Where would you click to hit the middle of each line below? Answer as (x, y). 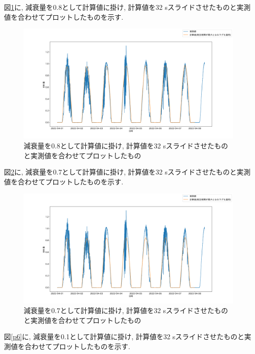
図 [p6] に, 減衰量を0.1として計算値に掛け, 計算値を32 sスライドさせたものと (124, 336)
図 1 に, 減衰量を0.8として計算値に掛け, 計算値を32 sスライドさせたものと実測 (127, 7)
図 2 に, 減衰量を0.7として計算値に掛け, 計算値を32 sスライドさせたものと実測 (127, 172)
